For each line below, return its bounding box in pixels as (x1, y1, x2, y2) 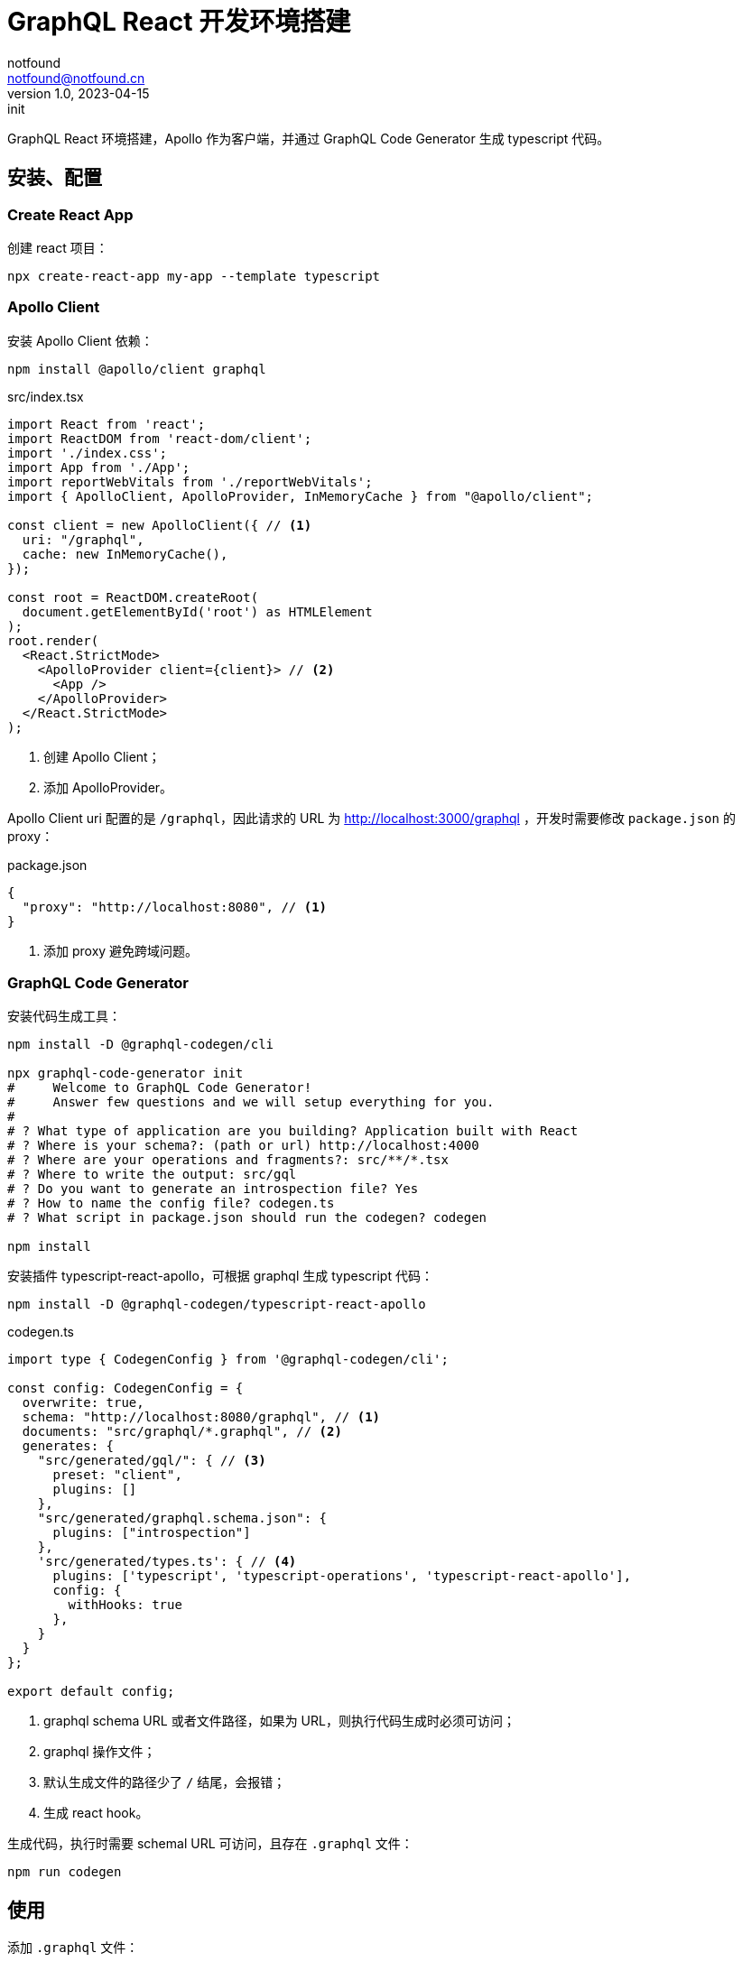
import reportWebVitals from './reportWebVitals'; (7, 474, 373, 489)
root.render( (7, 633, 99, 648)
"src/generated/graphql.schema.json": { (37, 1511, 328, 1526)
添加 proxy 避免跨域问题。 (43, 942, 199, 958)
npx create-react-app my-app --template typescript (7, 268, 381, 283)
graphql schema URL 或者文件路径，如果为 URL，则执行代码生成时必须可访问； (43, 1713, 515, 1729)
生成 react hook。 (43, 1805, 149, 1821)
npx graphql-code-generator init (7, 1066, 244, 1081)
